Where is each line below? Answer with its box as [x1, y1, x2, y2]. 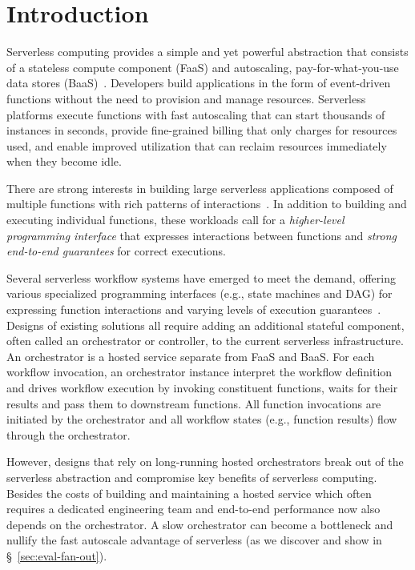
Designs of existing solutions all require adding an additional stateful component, [6, 316, 405, 333]
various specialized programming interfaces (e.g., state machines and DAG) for [6, 285, 393, 302]
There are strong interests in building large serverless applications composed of [6, 179, 393, 196]
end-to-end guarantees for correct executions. [6, 243, 226, 259]
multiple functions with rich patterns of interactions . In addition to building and [6, 195, 407, 212]
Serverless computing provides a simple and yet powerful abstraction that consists [6, 43, 409, 60]
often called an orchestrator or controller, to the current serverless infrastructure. [6, 332, 404, 349]
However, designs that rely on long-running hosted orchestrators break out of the [6, 453, 404, 470]
